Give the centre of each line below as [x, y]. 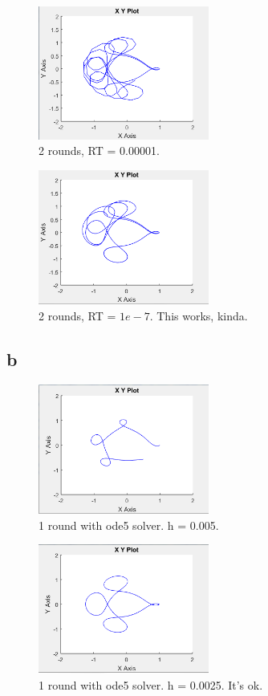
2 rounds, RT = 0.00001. [99, 151]
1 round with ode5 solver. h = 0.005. [129, 525]
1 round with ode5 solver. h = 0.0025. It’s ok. [151, 684]
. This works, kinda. [199, 315]
